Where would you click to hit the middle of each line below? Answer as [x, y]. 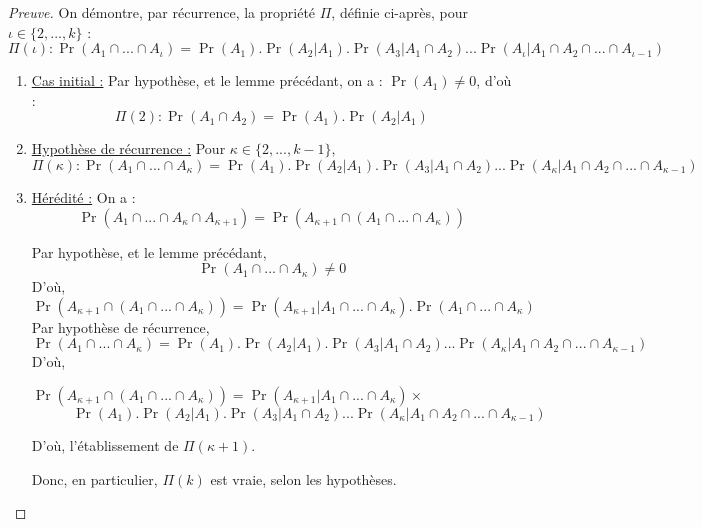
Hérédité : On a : [83, 196]
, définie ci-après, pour [400, 12]
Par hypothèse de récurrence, [120, 326]
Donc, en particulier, [94, 478]
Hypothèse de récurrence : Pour [128, 148]
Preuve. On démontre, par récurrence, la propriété [162, 12]
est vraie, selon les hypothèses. [303, 478]
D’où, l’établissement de [105, 444]
